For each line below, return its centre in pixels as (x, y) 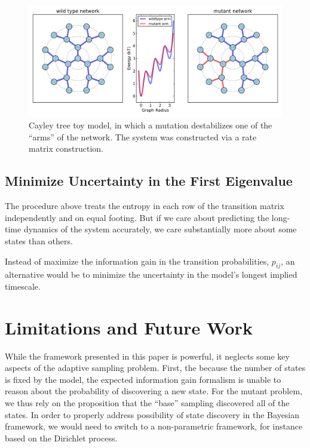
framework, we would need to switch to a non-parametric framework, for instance (154, 426)
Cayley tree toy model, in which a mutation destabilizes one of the (151, 125)
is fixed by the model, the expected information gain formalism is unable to (143, 379)
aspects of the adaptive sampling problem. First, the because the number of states (155, 368)
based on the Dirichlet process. (61, 438)
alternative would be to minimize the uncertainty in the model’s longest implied (151, 274)
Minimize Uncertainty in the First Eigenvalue (149, 181)
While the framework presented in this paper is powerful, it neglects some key (147, 356)
